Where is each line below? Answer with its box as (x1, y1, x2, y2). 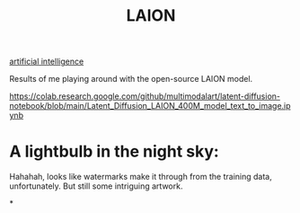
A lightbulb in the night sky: (9, 141, 220, 162)
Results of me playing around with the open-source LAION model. (9, 74, 253, 84)
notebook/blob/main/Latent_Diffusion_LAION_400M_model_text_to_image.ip (9, 101, 291, 111)
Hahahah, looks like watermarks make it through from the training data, (9, 172, 272, 182)
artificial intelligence (9, 56, 84, 67)
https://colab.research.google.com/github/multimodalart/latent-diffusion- (9, 91, 281, 102)
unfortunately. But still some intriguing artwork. (9, 181, 183, 191)
